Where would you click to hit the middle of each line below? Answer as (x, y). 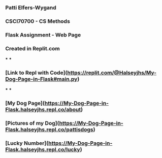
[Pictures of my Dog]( (32, 123)
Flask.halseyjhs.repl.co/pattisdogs (49, 130)
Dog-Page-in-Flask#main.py (41, 79)
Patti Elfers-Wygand (31, 8)
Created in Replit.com (33, 48)
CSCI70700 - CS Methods (38, 21)
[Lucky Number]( (27, 143)
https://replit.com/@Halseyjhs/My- (112, 73)
